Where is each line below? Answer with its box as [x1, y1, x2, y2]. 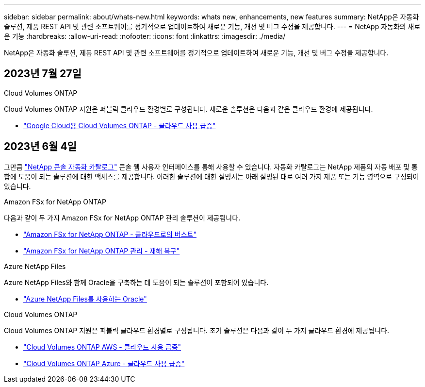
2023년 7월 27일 [4, 67, 82, 80]
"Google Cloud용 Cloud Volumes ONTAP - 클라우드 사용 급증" [23, 121, 216, 130]
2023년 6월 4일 [4, 140, 77, 153]
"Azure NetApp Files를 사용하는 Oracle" [23, 294, 147, 303]
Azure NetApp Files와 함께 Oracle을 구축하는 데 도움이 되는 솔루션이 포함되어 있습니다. [4, 278, 269, 286]
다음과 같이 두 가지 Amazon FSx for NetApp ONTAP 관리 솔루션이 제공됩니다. [4, 213, 241, 222]
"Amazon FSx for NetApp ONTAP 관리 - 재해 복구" [23, 246, 180, 255]
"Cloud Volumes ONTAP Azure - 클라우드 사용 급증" [23, 359, 185, 368]
